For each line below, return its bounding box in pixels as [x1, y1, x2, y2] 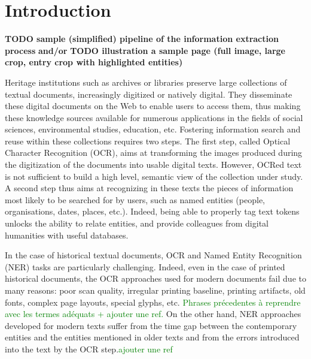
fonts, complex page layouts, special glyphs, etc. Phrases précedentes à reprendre [5, 295, 301, 308]
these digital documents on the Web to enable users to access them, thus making [5, 99, 301, 112]
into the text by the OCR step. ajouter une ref [5, 342, 173, 355]
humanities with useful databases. [5, 228, 129, 241]
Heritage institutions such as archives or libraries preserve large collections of [5, 76, 287, 88]
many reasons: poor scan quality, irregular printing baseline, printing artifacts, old [5, 284, 306, 296]
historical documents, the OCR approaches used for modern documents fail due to [5, 272, 306, 285]
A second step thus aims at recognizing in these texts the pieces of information [5, 182, 294, 194]
